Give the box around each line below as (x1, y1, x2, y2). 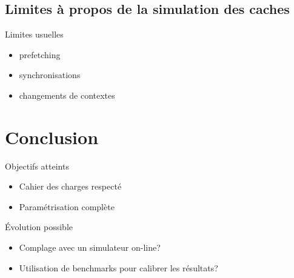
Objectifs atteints (5, 159, 69, 172)
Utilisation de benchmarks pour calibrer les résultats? (19, 261, 218, 274)
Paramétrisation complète (19, 200, 115, 213)
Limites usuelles (5, 28, 64, 41)
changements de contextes (19, 88, 115, 101)
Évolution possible (5, 220, 73, 233)
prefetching (19, 48, 61, 61)
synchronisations (19, 68, 81, 81)
